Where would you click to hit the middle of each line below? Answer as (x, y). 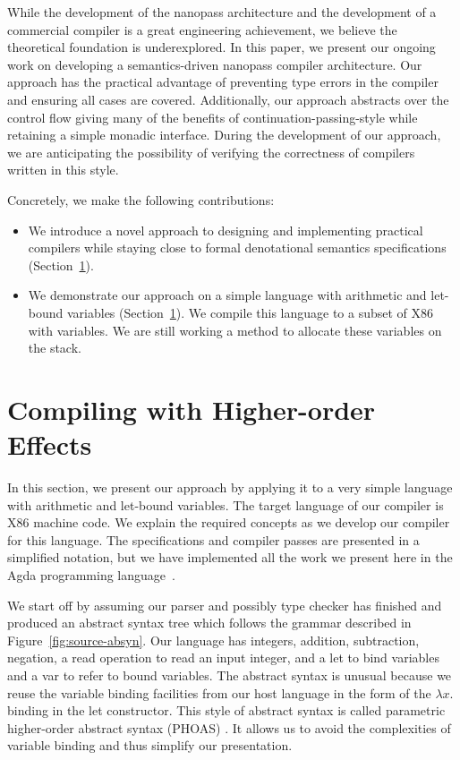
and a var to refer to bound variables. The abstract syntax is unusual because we (230, 675)
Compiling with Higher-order (192, 409)
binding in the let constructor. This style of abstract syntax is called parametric (226, 710)
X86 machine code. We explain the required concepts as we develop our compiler (229, 522)
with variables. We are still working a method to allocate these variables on (235, 330)
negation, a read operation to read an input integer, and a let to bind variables (223, 658)
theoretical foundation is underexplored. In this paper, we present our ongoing (221, 47)
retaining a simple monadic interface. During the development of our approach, (224, 135)
